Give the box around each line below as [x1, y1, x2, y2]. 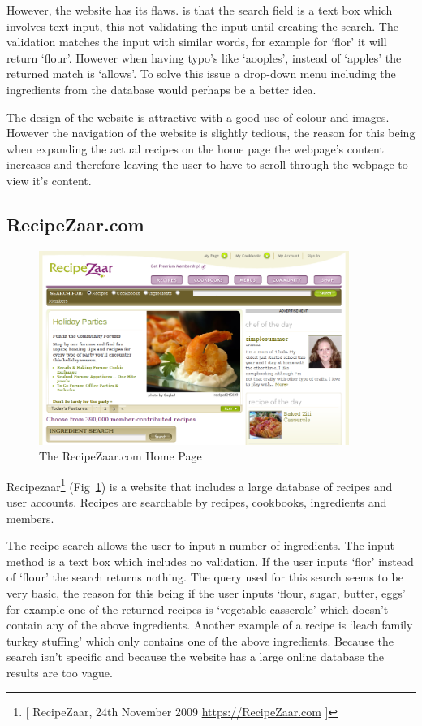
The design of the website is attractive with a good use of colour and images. [6, 108, 390, 125]
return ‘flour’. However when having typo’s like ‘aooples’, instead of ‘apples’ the [6, 49, 402, 66]
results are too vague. [6, 663, 113, 681]
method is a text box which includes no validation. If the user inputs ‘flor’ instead [6, 552, 414, 569]
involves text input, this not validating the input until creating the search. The [6, 17, 398, 34]
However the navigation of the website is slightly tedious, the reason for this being [6, 124, 416, 141]
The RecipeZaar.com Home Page [39, 447, 202, 465]
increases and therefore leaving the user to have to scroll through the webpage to [6, 156, 408, 173]
